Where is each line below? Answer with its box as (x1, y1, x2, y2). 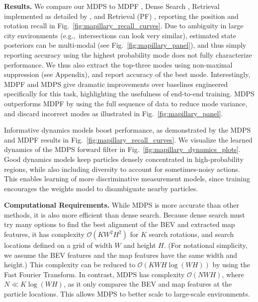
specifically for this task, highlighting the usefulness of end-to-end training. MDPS (4, 88, 255, 99)
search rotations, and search (149, 229, 234, 239)
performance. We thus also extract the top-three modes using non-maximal (4, 59, 233, 70)
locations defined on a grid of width (4, 240, 112, 250)
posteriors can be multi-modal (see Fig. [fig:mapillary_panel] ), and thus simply (4, 40, 247, 50)
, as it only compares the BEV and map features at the (63, 279, 232, 289)
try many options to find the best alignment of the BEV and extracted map (4, 219, 235, 229)
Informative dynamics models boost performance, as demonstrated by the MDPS (4, 125, 251, 135)
